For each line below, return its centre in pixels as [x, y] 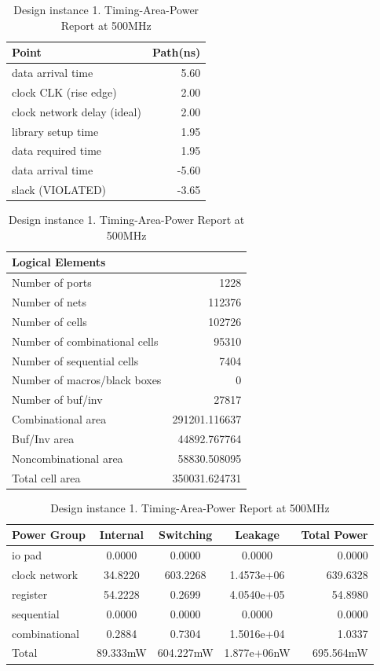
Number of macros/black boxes [87, 380]
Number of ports [52, 282]
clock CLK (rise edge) [64, 92]
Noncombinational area [68, 458]
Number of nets [49, 302]
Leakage [257, 535]
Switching [185, 535]
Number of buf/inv [57, 400]
